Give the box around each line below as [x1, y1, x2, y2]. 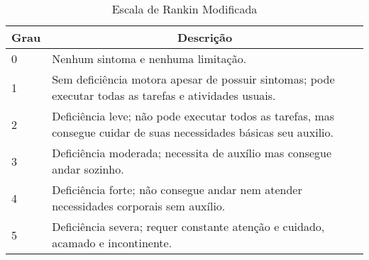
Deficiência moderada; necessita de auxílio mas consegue [52, 145, 332, 161]
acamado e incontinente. [52, 234, 172, 251]
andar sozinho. [52, 161, 124, 177]
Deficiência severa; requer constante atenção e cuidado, [52, 218, 325, 234]
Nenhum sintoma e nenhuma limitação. [52, 50, 247, 67]
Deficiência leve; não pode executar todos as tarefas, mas [52, 108, 335, 124]
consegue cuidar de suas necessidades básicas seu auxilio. [52, 124, 334, 140]
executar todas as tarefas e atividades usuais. [52, 87, 276, 103]
